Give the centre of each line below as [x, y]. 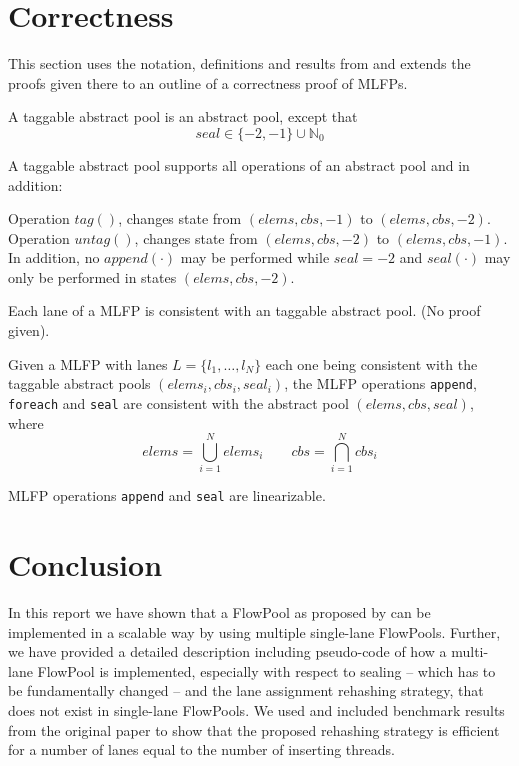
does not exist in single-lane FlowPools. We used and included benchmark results [256, 710]
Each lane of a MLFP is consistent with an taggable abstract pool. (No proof [244, 310]
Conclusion [85, 564]
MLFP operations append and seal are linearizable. [167, 495]
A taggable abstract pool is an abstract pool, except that [183, 116]
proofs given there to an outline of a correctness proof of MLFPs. [208, 82]
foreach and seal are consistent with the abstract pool [178, 402]
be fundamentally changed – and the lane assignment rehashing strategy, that [246, 690]
